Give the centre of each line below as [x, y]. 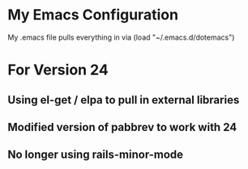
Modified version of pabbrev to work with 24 [122, 127]
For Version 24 [58, 70]
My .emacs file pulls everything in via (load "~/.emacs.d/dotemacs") [121, 37]
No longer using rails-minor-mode [96, 155]
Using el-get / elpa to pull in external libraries [124, 100]
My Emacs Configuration [93, 15]
